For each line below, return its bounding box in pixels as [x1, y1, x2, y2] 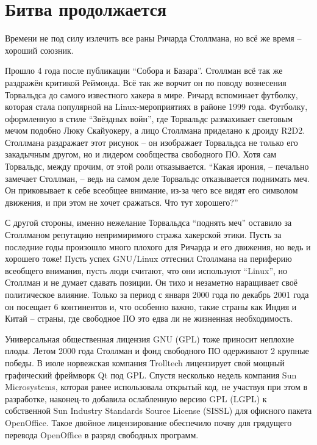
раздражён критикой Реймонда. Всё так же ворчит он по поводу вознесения [5, 76, 287, 89]
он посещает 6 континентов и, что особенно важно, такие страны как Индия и [5, 300, 297, 313]
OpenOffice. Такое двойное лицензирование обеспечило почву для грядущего [5, 416, 292, 429]
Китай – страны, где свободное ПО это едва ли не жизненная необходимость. [5, 312, 293, 325]
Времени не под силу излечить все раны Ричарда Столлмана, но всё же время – [5, 32, 302, 45]
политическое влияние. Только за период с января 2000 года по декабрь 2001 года [5, 288, 309, 300]
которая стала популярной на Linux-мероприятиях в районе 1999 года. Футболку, [5, 100, 308, 113]
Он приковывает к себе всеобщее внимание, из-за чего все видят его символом [5, 184, 298, 197]
